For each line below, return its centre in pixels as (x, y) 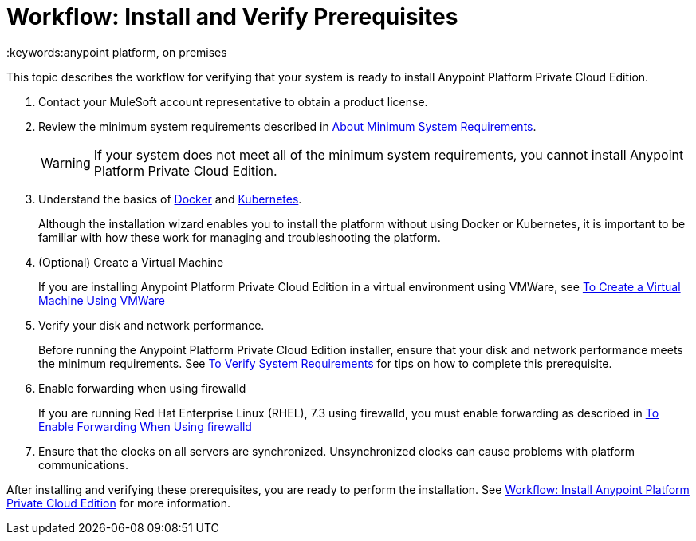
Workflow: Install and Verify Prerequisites (232, 17)
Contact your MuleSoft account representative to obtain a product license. (233, 101)
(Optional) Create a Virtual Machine (131, 262)
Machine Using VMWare (102, 300)
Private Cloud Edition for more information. (118, 503)
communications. (83, 464)
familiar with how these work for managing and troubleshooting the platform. (240, 237)
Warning (66, 162)
